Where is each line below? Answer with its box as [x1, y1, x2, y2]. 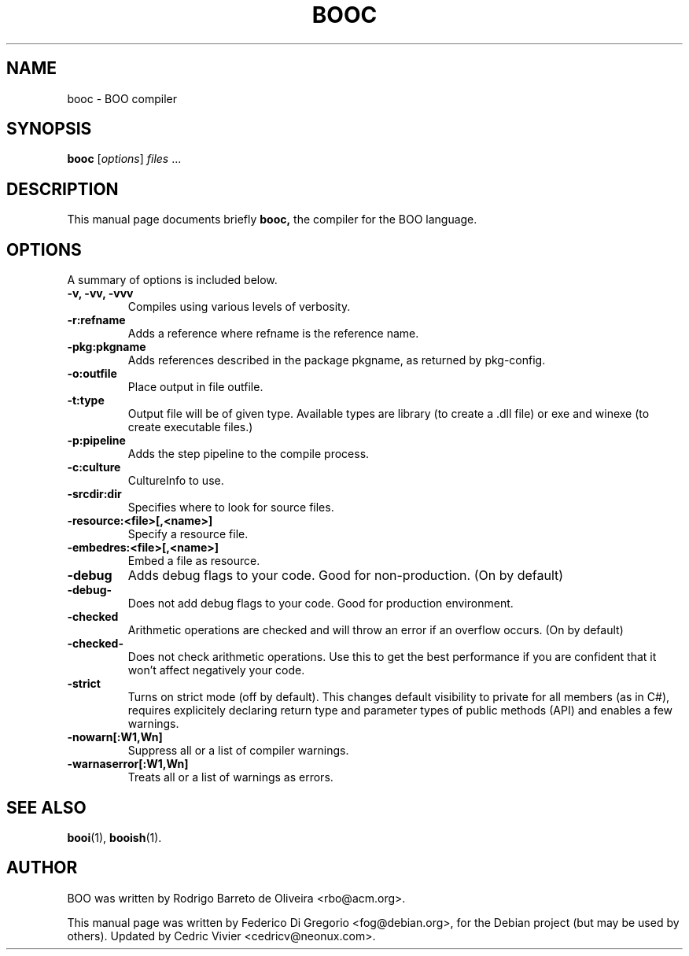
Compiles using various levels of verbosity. [127, 300, 351, 314]
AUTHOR [6, 858, 78, 878]
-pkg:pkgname [67, 340, 146, 354]
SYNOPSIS [6, 119, 92, 139]
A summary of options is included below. [67, 273, 278, 287]
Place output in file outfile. [127, 380, 263, 394]
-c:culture [67, 460, 121, 474]
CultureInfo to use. [127, 474, 224, 488]
